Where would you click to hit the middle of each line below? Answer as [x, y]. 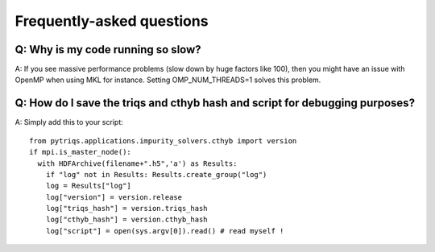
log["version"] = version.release [114, 197]
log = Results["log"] [89, 186]
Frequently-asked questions [112, 21]
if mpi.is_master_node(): [81, 152]
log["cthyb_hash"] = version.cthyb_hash [127, 220]
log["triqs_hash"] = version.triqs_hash [127, 209]
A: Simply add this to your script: [69, 122]
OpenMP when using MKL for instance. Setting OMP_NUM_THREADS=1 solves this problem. [168, 80]
